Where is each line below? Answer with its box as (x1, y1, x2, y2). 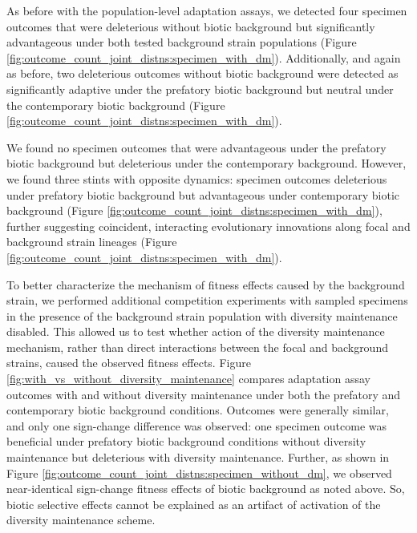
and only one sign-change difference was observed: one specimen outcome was (6, 417, 387, 434)
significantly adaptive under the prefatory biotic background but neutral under (6, 80, 394, 97)
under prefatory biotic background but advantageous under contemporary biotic (6, 186, 400, 203)
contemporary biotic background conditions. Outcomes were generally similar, (6, 402, 389, 418)
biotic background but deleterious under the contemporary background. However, (6, 155, 407, 172)
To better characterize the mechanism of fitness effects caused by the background (6, 276, 405, 293)
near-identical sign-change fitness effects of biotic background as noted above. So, (6, 480, 405, 497)
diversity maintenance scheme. (6, 511, 156, 528)
